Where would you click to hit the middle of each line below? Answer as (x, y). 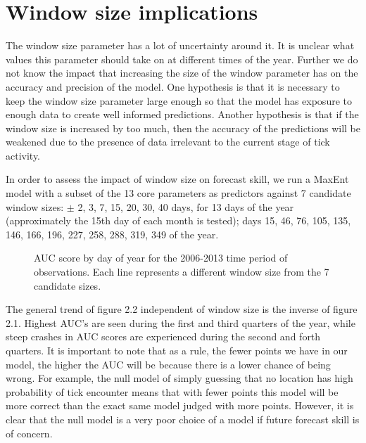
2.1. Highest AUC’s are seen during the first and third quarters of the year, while (181, 322)
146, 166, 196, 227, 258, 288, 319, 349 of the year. (112, 234)
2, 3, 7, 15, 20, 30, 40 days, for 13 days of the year (186, 206)
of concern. (29, 433)
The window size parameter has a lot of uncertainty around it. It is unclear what (180, 45)
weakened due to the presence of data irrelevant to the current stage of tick (168, 142)
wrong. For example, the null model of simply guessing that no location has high (179, 378)
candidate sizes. (68, 285)
